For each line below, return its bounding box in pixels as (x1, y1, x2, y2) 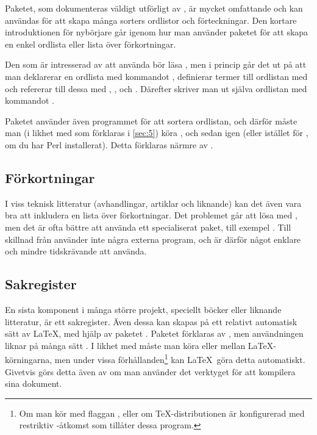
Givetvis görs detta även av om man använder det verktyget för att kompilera (5, 365, 296, 378)
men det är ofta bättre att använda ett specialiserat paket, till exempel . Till (5, 220, 291, 233)
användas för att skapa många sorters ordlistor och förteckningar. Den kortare (5, 13, 297, 26)
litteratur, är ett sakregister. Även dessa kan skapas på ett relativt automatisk (5, 315, 297, 328)
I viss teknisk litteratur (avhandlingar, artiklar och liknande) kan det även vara (5, 196, 302, 209)
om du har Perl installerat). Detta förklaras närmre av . (5, 138, 213, 151)
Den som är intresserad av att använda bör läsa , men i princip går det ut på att (5, 58, 307, 71)
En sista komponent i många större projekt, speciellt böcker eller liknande (5, 303, 282, 315)
